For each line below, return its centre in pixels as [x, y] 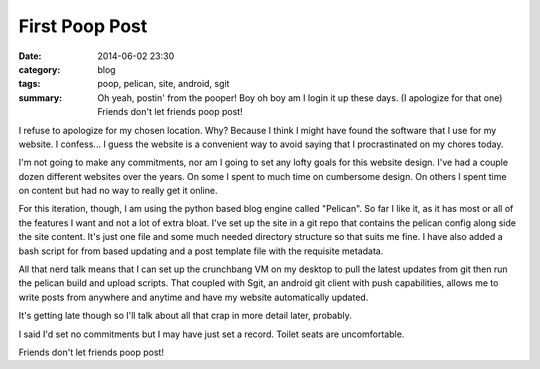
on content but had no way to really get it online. [118, 191]
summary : [40, 97]
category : [39, 69]
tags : [29, 84]
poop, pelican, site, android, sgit [163, 84]
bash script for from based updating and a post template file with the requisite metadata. [201, 251]
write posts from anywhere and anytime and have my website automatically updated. [193, 297]
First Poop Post [83, 26]
